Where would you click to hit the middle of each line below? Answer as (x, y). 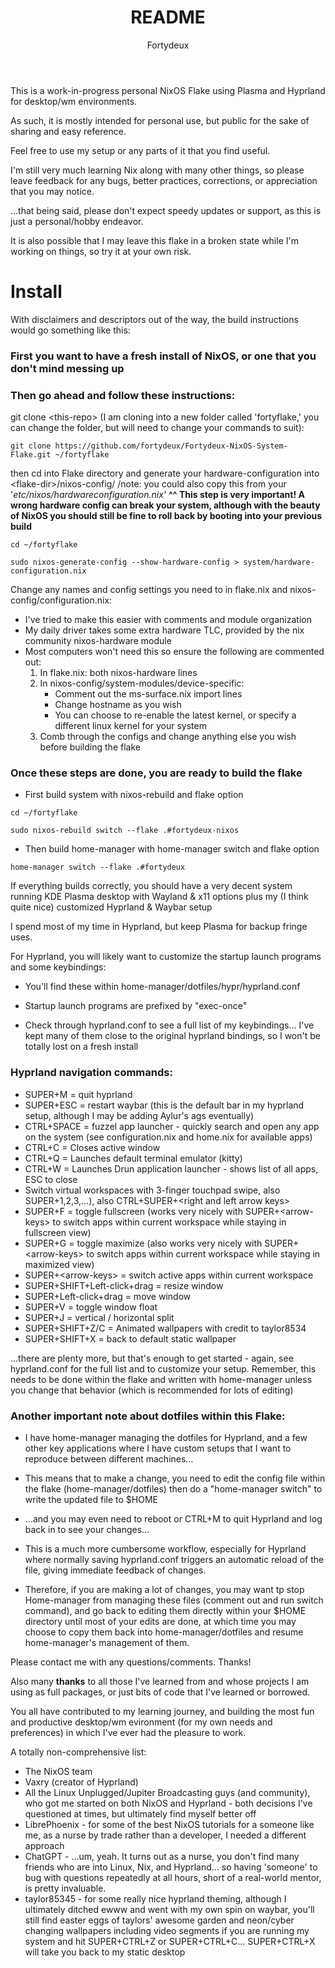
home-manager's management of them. (107, 1642)
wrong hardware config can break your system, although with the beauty (165, 505)
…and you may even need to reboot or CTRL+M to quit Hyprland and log (173, 1518)
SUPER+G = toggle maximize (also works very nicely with (143, 1243)
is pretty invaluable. (65, 1888)
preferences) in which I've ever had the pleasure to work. (128, 1732)
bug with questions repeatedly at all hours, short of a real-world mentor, (173, 1877)
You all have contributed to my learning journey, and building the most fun (162, 1711)
